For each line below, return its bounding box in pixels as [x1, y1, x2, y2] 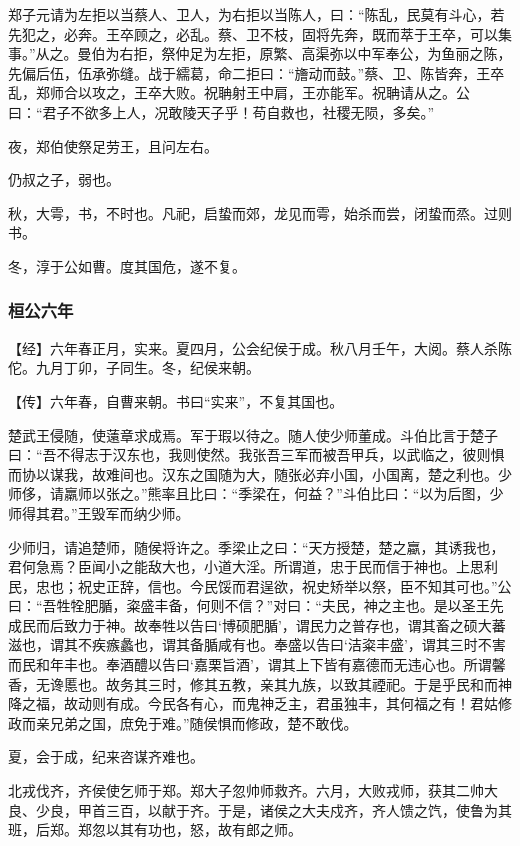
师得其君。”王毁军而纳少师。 [8, 502, 190, 523]
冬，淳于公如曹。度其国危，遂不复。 [8, 255, 246, 276]
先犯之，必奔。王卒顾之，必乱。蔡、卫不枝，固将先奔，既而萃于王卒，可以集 [8, 23, 512, 44]
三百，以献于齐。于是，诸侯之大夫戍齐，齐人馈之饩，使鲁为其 [105, 799, 512, 820]
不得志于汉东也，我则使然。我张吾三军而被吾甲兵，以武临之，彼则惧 [56, 444, 505, 465]
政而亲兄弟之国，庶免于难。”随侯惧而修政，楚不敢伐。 [8, 712, 358, 733]
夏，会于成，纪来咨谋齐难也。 [8, 746, 204, 767]
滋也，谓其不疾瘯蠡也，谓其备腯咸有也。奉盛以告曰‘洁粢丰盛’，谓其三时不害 [8, 634, 506, 655]
